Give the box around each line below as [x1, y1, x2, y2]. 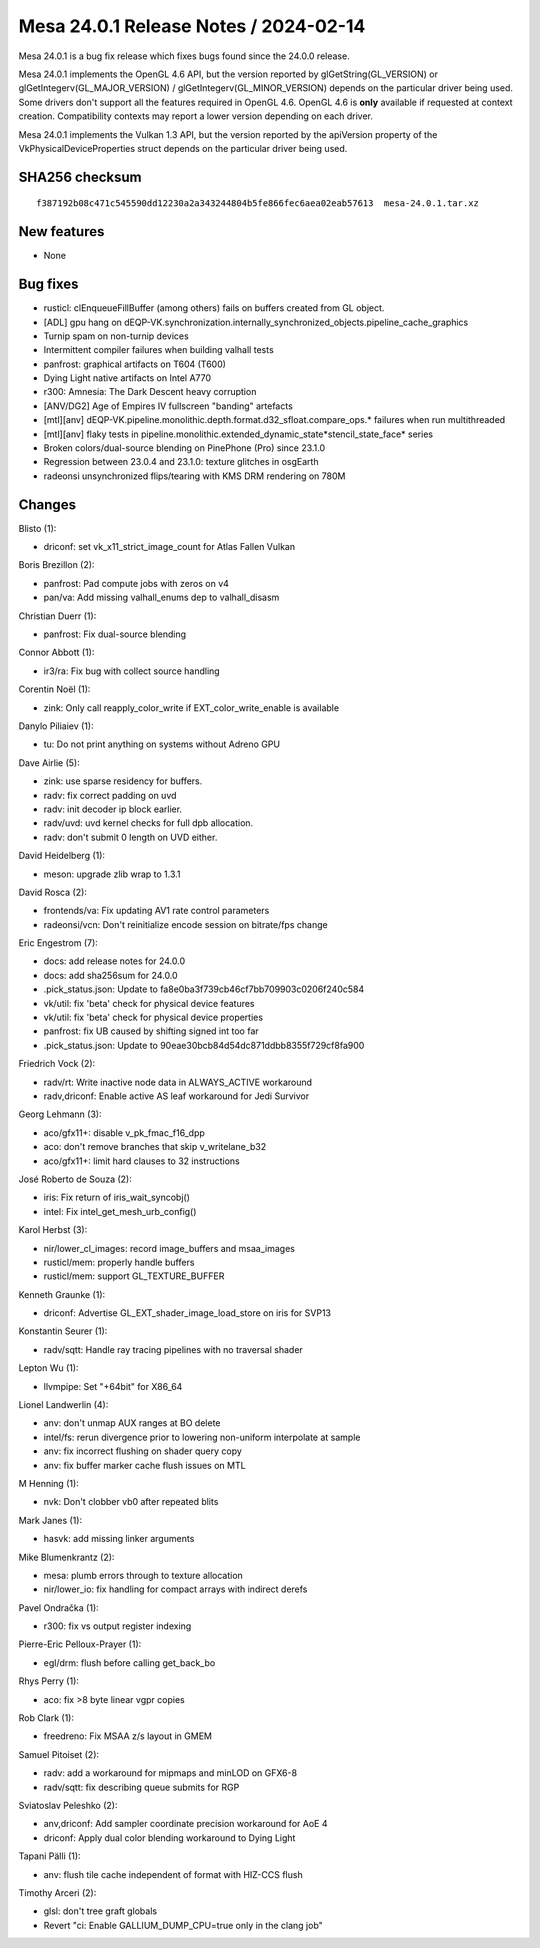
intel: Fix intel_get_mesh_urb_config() [43, 1205, 197, 1217]
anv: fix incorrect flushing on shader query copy [43, 1445, 242, 1457]
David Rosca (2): [18, 886, 87, 898]
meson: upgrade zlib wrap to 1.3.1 [43, 868, 181, 880]
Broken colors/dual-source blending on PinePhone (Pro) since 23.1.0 [43, 442, 326, 454]
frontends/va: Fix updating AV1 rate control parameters [43, 905, 270, 917]
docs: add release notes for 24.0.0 [43, 955, 186, 967]
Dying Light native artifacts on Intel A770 [43, 372, 212, 384]
